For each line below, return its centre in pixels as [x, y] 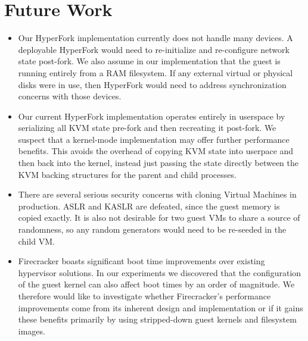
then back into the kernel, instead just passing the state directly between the [158, 163]
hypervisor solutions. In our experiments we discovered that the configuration [160, 272]
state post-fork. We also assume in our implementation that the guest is [149, 61]
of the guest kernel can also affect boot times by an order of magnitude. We [156, 284]
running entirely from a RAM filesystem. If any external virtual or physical [155, 72]
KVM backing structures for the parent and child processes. [127, 174]
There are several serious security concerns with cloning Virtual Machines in [157, 194]
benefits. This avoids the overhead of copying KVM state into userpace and [156, 151]
